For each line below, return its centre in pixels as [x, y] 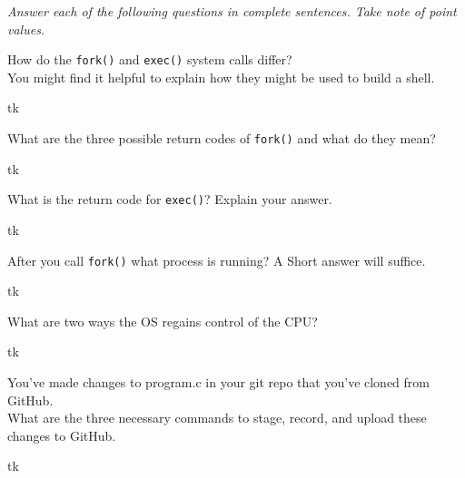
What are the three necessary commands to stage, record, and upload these [217, 418]
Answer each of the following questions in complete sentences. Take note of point [232, 11]
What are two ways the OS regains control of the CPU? [163, 321]
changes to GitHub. [62, 435]
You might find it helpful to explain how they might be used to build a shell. [221, 77]
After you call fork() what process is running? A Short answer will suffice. [217, 260]
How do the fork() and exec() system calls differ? [150, 59]
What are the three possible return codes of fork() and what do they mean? [222, 138]
